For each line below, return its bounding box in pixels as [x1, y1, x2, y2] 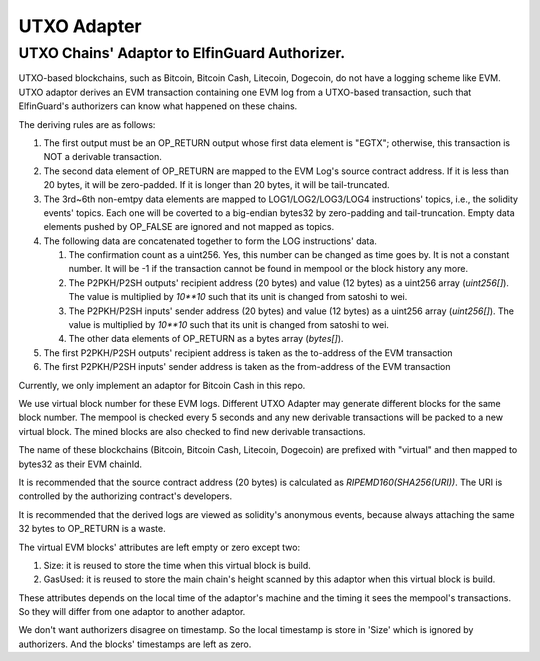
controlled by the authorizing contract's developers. [18, 490, 233, 502]
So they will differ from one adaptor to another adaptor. [18, 606, 246, 618]
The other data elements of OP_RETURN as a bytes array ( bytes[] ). [68, 333, 344, 345]
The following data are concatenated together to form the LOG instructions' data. [43, 235, 377, 247]
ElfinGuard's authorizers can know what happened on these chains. [18, 100, 298, 112]
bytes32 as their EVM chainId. [18, 458, 143, 470]
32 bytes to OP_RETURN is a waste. [18, 523, 166, 535]
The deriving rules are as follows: [18, 118, 156, 130]
